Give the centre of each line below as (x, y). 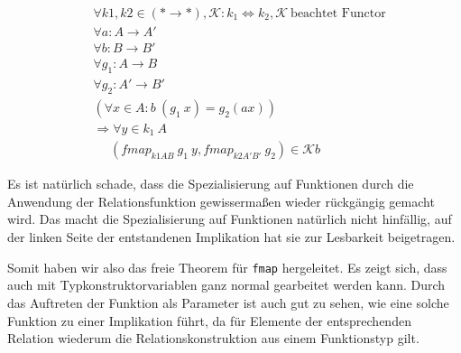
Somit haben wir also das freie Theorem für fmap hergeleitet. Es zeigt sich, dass (227, 267)
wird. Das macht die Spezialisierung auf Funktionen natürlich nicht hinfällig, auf (230, 219)
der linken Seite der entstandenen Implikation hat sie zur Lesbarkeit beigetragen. (231, 237)
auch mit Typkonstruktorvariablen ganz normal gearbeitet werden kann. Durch (226, 285)
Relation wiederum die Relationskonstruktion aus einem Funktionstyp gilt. (213, 338)
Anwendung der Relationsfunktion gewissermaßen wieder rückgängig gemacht (221, 201)
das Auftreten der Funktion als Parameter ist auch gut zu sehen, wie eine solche (228, 302)
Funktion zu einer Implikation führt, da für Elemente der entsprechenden (209, 320)
